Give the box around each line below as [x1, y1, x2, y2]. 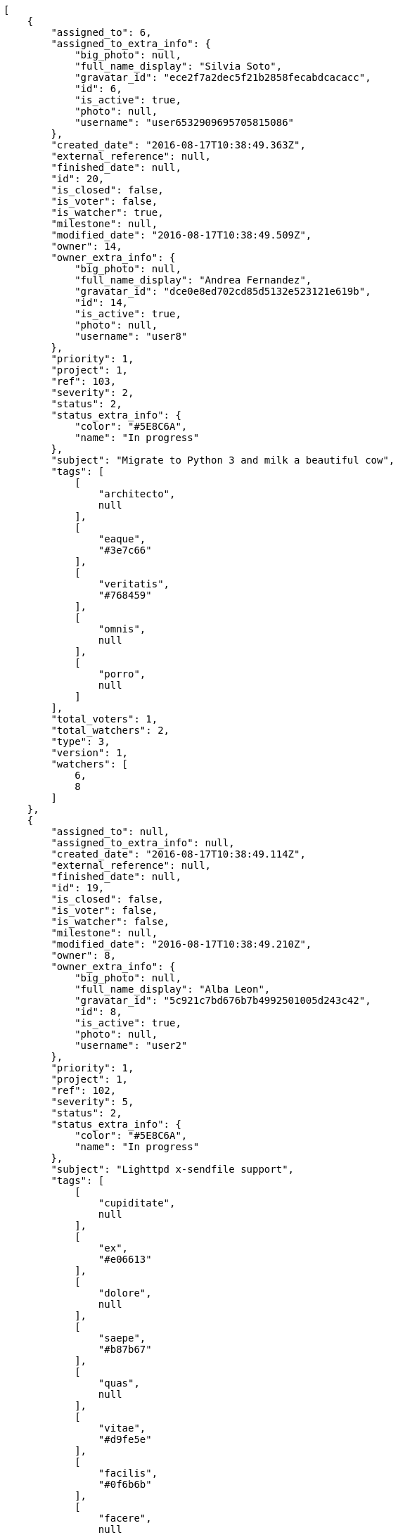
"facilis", [98, 1467, 158, 1479]
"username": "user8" [75, 331, 188, 342]
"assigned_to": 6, [51, 27, 152, 38]
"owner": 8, [51, 950, 117, 961]
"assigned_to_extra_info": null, [51, 837, 235, 848]
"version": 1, [51, 747, 129, 758]
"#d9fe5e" [98, 1434, 152, 1445]
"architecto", [98, 488, 176, 499]
